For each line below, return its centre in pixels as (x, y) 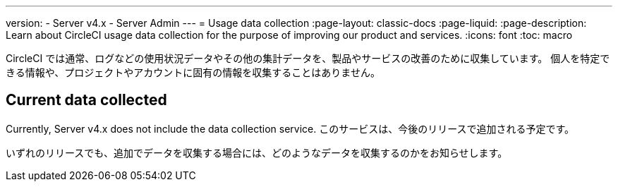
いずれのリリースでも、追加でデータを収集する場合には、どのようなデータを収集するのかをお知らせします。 (257, 152)
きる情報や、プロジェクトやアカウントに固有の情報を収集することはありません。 (193, 72)
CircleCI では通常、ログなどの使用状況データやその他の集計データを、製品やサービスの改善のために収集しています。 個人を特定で (308, 58)
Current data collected (86, 100)
